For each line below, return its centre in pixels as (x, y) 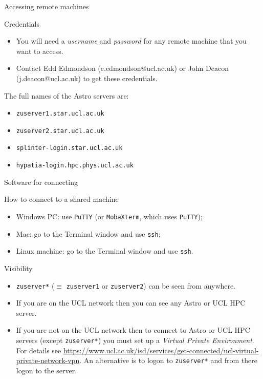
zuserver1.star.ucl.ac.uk (60, 114)
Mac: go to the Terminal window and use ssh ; (88, 233)
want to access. (40, 51)
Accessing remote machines (47, 6)
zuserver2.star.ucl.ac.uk (60, 131)
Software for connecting (41, 182)
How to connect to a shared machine (61, 199)
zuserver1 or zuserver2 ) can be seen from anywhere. (151, 285)
